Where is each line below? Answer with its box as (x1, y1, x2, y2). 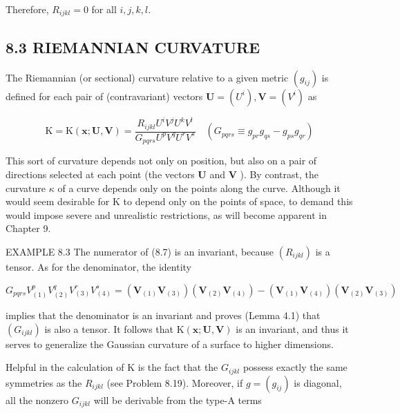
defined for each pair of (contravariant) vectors (6, 88, 203, 103)
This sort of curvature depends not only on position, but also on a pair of (6, 153, 317, 168)
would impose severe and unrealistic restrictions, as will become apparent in (6, 207, 327, 222)
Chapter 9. (6, 221, 51, 236)
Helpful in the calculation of (6, 360, 124, 374)
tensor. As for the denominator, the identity (6, 260, 192, 273)
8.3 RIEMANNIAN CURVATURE (6, 36, 260, 57)
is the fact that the (137, 360, 218, 374)
